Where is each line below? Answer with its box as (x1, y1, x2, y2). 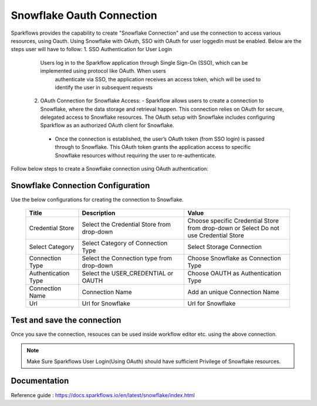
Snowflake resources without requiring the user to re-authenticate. (55, 152, 217, 159)
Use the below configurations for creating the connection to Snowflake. (11, 196, 184, 203)
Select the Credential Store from (82, 221, 171, 229)
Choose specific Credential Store (187, 217, 279, 225)
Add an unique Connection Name (187, 288, 279, 297)
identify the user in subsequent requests (55, 84, 153, 91)
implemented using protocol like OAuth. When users (40, 68, 167, 75)
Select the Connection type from (82, 254, 173, 262)
